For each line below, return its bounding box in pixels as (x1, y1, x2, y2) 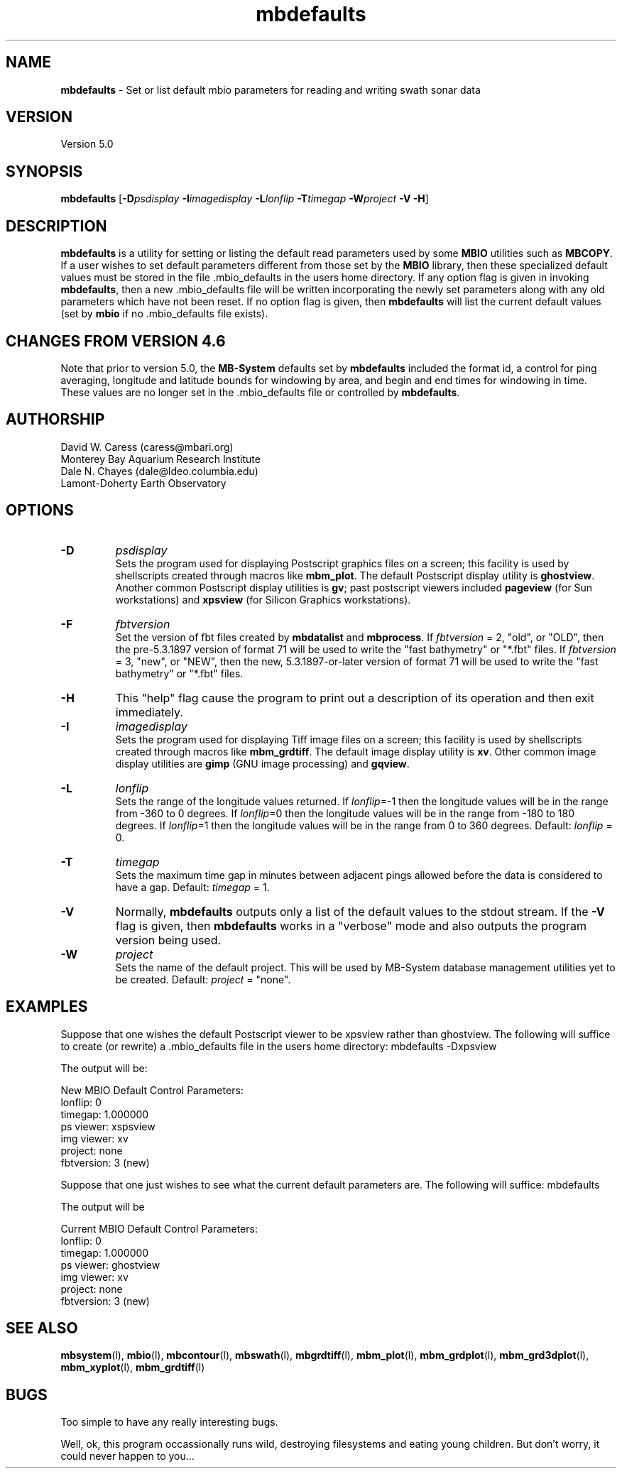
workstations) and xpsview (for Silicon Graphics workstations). (115, 593, 411, 606)
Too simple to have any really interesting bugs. (60, 1416, 278, 1429)
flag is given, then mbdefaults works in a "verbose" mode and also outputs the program (115, 918, 587, 933)
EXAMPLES (6, 998, 88, 1016)
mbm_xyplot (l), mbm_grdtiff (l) (60, 1361, 205, 1374)
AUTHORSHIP (6, 410, 105, 429)
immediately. (115, 704, 183, 719)
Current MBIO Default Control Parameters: (60, 1222, 258, 1235)
